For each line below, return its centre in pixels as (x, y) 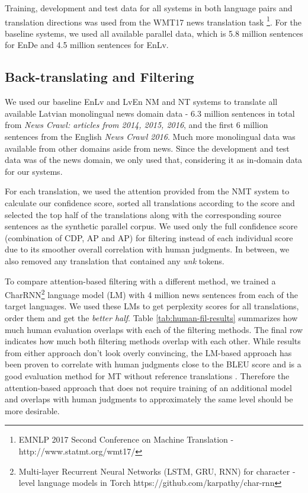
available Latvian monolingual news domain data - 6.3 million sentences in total (150, 113)
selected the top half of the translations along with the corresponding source (143, 214)
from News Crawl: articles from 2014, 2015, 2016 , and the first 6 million (137, 125)
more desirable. (32, 410)
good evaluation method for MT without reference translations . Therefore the (147, 375)
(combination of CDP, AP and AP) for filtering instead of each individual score (149, 237)
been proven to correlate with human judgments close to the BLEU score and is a (153, 364)
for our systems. (34, 171)
